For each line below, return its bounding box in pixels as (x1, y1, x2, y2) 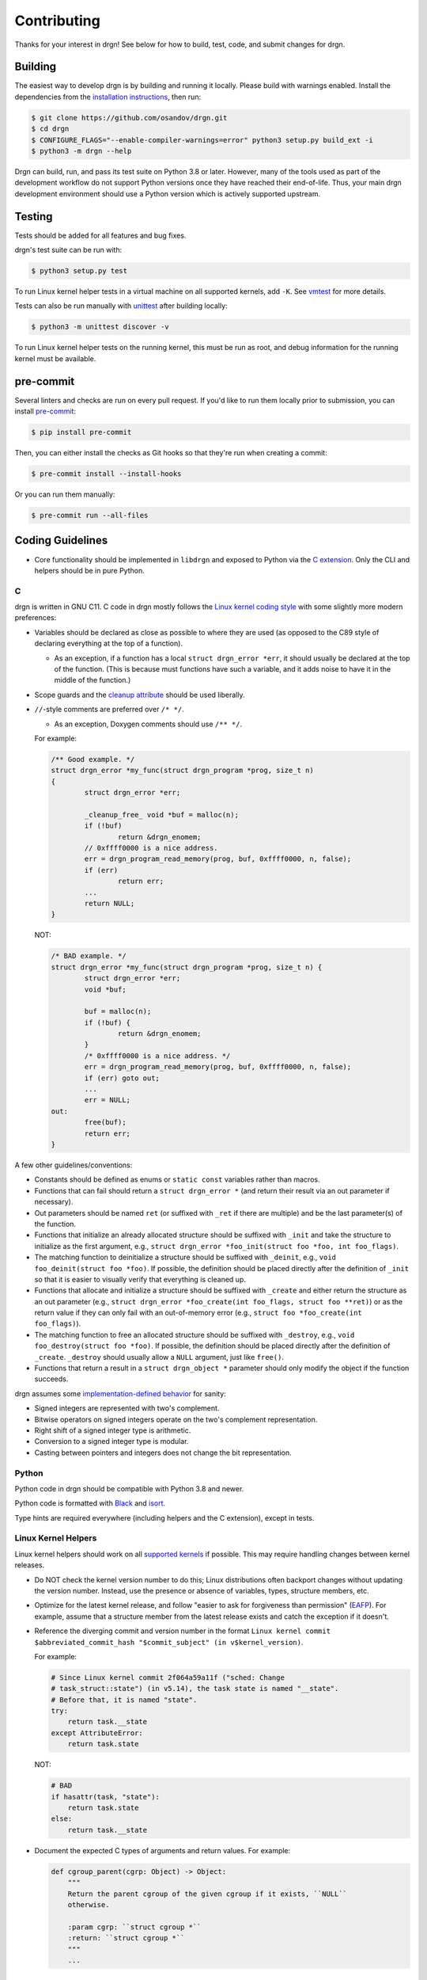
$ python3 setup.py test (31, 266, 128, 276)
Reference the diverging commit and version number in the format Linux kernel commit (34, 1626, 331, 1635)
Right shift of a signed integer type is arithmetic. (34, 1426, 191, 1435)
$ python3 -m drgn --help (31, 147, 132, 155)
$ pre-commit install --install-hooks (31, 470, 182, 478)
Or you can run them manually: (14, 489, 115, 499)
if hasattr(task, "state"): (51, 1792, 160, 1801)
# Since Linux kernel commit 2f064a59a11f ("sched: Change (51, 1673, 285, 1682)
